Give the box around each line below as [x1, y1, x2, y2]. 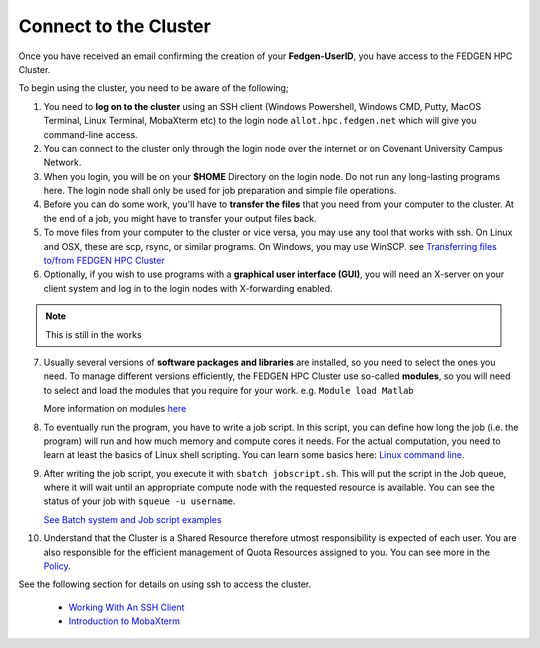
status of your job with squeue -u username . [43, 495, 236, 507]
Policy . [43, 560, 72, 572]
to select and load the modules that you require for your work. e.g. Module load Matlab [43, 384, 414, 396]
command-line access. [43, 128, 139, 140]
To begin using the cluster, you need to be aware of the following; [18, 82, 289, 94]
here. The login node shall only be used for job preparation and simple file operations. [43, 185, 397, 197]
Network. [43, 156, 82, 169]
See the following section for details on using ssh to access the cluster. [18, 578, 312, 590]
